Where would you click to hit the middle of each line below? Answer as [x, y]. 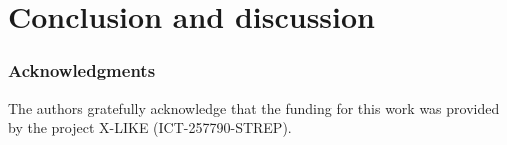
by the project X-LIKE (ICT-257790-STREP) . [150, 127]
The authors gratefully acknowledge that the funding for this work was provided [254, 107]
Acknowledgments [82, 70]
